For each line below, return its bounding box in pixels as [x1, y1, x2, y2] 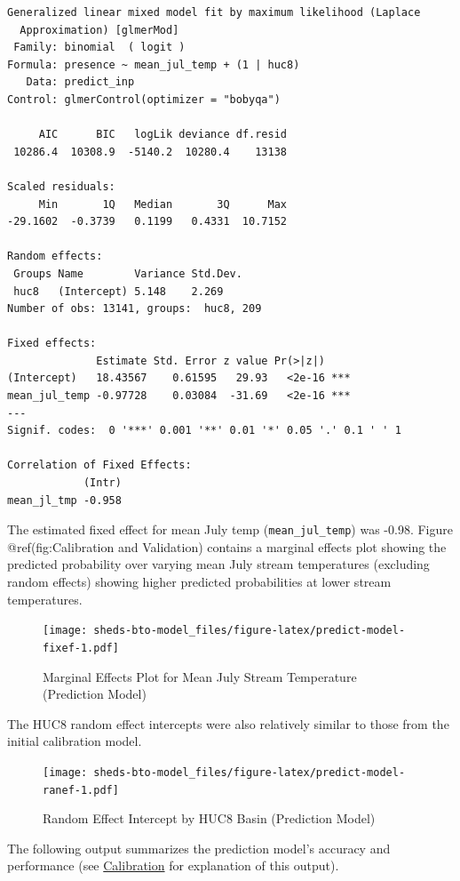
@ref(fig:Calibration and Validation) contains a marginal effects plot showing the [7, 537, 447, 556]
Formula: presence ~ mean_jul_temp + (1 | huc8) [7, 58, 300, 71]
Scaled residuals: [7, 180, 115, 193]
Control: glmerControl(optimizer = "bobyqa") [7, 92, 281, 106]
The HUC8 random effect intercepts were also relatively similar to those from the [7, 714, 449, 733]
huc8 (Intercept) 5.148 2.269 [13, 284, 224, 298]
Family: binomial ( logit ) [13, 41, 186, 54]
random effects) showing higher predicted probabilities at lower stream [7, 573, 392, 591]
